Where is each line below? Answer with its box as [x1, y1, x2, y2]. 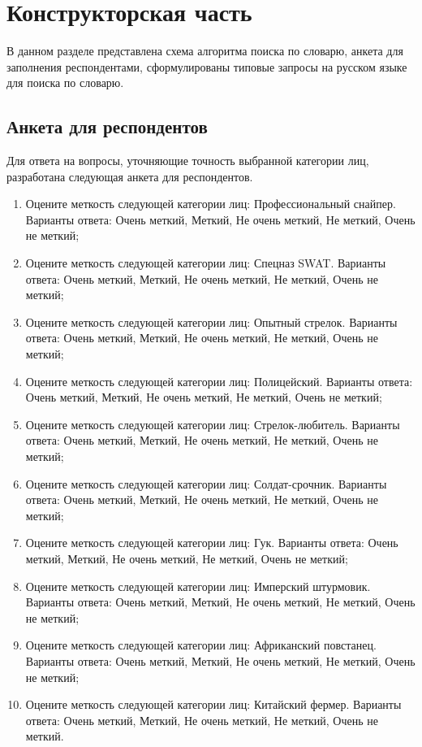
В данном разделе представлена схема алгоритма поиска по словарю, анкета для [6, 42, 403, 59]
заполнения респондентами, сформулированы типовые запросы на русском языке [6, 58, 407, 75]
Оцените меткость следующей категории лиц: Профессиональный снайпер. [25, 195, 396, 212]
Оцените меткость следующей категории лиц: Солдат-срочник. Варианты [25, 475, 387, 492]
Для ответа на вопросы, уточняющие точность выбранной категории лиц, [6, 152, 369, 169]
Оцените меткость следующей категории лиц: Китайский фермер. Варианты [25, 696, 402, 713]
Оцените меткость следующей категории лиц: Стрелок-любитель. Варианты [25, 415, 400, 432]
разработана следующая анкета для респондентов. [6, 167, 253, 185]
